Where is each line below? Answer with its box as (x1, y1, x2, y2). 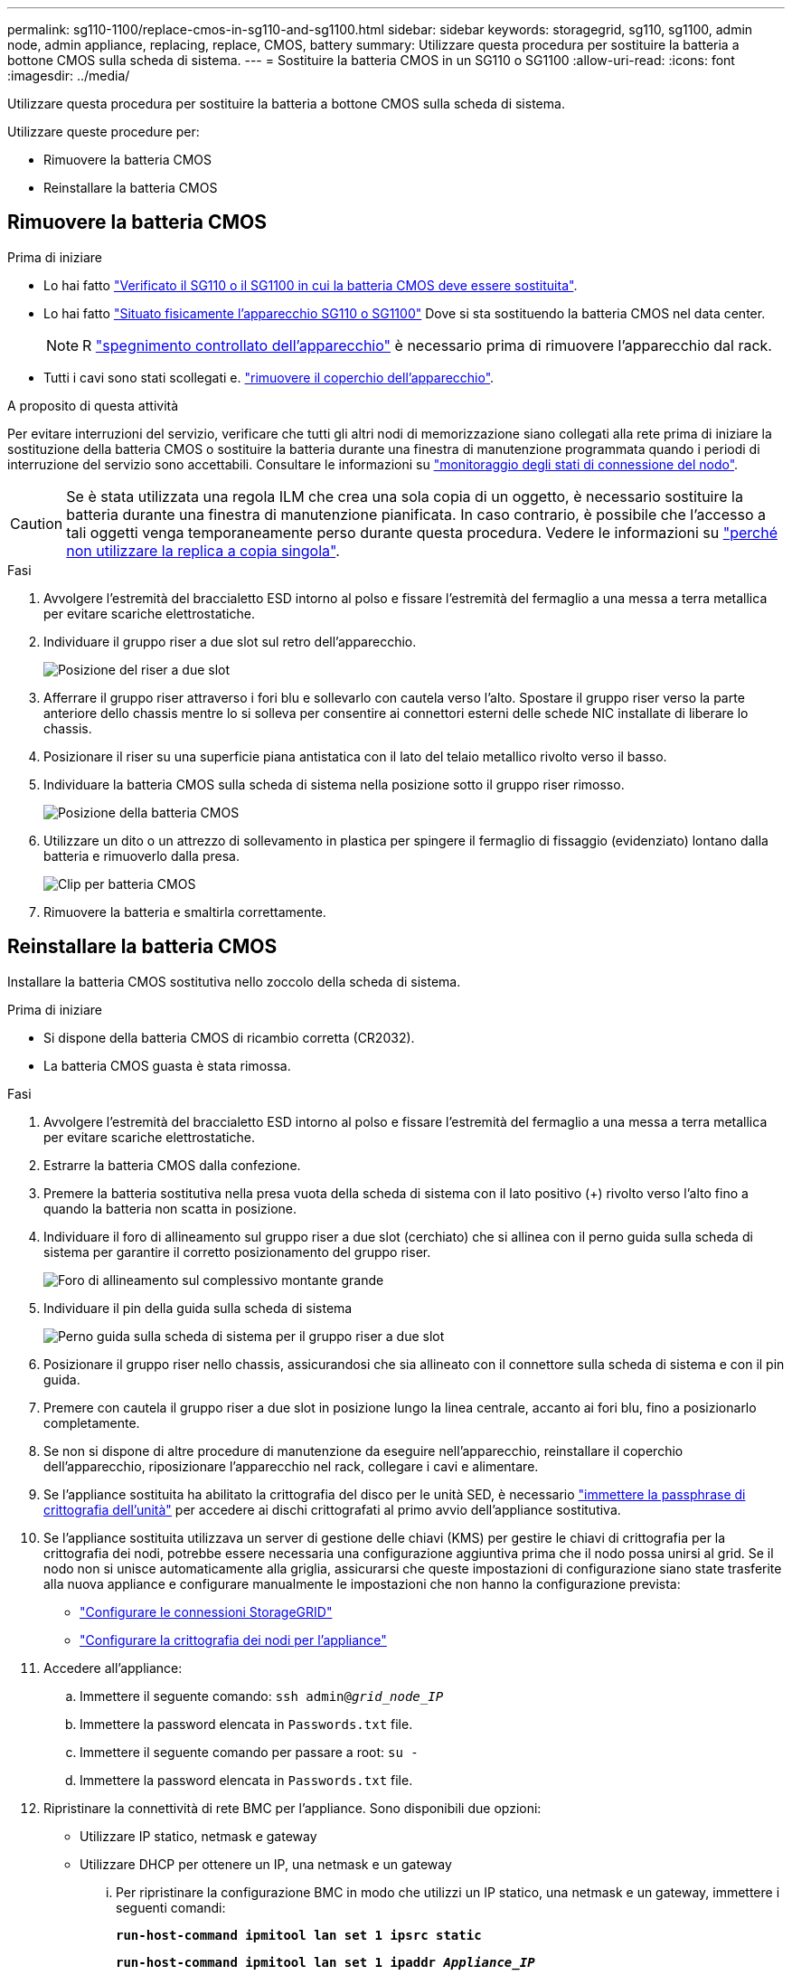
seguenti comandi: (116, 1899, 226, 1915)
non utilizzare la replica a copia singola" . (66, 541, 340, 560)
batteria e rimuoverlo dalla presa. (43, 847, 240, 864)
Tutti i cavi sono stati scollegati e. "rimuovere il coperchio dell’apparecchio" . (43, 369, 495, 385)
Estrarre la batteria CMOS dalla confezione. (43, 1157, 301, 1173)
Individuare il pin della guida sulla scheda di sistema (43, 1299, 353, 1316)
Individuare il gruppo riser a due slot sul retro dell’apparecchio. (43, 633, 417, 649)
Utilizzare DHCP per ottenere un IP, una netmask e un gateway (80, 1856, 452, 1872)
